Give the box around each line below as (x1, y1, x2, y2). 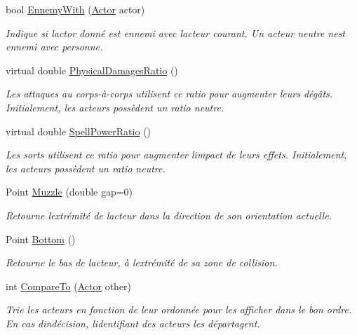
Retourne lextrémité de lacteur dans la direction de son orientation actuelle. (6, 207, 332, 222)
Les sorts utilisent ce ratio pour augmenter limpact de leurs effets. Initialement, (6, 147, 347, 162)
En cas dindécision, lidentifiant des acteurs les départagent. (6, 315, 260, 330)
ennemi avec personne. (6, 39, 103, 54)
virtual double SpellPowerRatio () (6, 123, 151, 138)
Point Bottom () (6, 231, 76, 246)
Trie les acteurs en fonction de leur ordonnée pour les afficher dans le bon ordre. (6, 302, 352, 317)
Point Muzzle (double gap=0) (6, 184, 133, 199)
